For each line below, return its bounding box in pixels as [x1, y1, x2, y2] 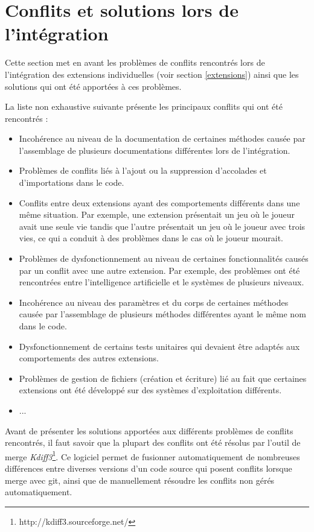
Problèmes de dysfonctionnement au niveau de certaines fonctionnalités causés [19, 252, 309, 265]
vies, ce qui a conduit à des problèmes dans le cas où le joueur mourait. [19, 232, 283, 244]
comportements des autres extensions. [19, 352, 159, 364]
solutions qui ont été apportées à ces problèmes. [5, 80, 182, 92]
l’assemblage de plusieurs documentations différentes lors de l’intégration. [19, 144, 290, 156]
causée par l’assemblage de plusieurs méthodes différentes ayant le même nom [19, 308, 306, 320]
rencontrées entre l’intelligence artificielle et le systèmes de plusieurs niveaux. [19, 276, 304, 288]
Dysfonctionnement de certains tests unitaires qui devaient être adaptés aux [19, 340, 300, 352]
